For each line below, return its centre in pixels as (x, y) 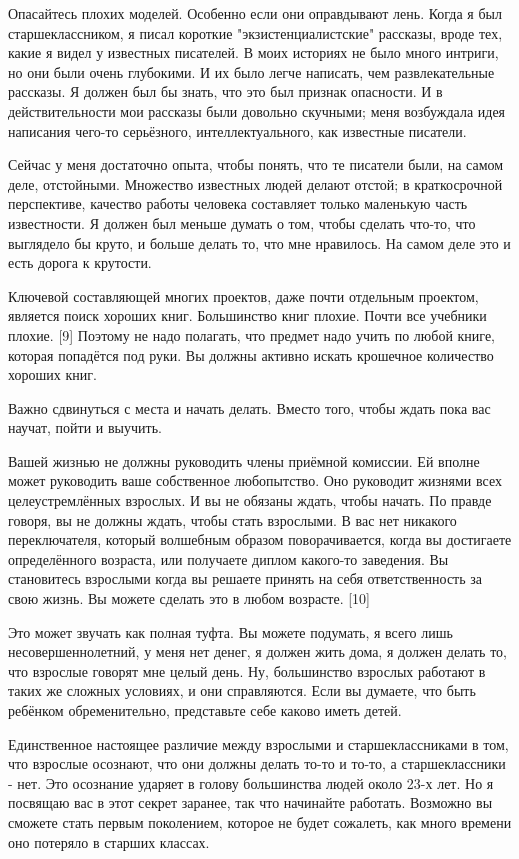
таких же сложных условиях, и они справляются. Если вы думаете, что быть (242, 690)
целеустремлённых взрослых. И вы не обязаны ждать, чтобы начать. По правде (250, 500)
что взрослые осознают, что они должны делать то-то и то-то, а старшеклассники (257, 763)
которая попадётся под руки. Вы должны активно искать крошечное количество (251, 354)
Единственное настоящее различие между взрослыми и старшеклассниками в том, (258, 743)
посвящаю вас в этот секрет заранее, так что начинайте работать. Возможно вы (250, 802)
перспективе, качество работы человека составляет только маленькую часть (238, 203)
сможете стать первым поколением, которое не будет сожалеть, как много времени (260, 821)
